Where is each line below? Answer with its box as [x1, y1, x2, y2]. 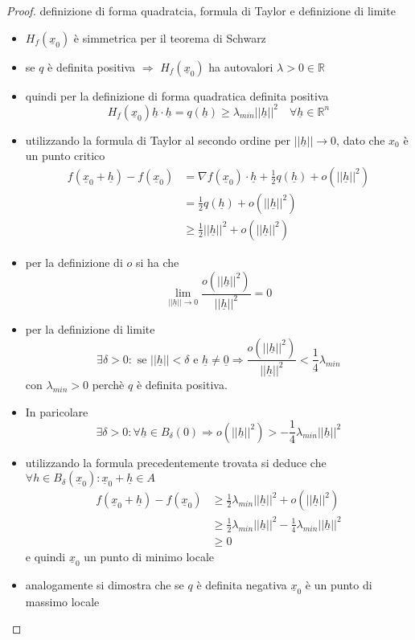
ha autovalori [208, 58, 273, 75]
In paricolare [25, 403, 88, 420]
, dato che [336, 131, 385, 148]
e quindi [25, 548, 66, 564]
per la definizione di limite [25, 320, 155, 337]
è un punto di [305, 576, 372, 593]
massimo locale [25, 593, 100, 609]
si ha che [135, 253, 179, 270]
